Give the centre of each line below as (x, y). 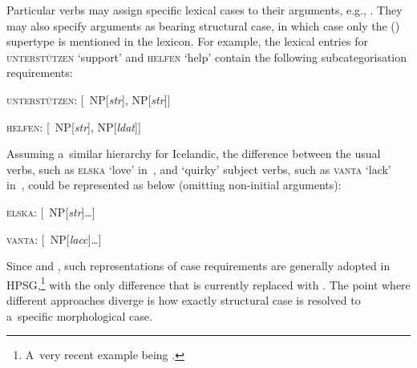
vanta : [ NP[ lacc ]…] (54, 239)
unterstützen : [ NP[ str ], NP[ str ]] (89, 99)
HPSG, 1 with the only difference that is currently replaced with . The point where (208, 283)
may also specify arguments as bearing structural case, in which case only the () (203, 25)
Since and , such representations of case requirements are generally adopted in (198, 266)
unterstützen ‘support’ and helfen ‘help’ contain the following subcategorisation (207, 57)
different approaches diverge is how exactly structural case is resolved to (184, 299)
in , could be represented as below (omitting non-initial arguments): (174, 185)
